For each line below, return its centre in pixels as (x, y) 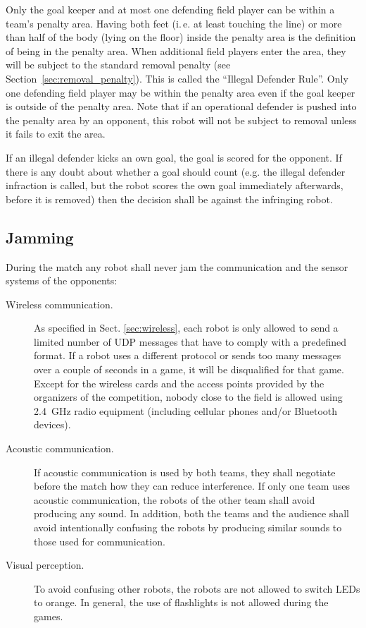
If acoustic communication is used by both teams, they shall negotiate (185, 472)
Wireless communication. (59, 304)
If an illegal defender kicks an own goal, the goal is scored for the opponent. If (174, 157)
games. (49, 616)
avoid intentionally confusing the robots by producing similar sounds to (188, 527)
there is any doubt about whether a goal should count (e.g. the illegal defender (176, 171)
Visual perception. (45, 565)
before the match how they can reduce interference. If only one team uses (192, 486)
